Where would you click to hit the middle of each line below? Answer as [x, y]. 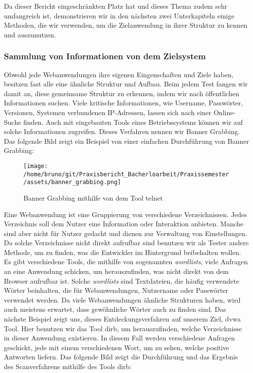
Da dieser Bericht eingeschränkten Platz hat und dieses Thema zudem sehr [116, 6]
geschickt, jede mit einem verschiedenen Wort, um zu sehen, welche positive [117, 347]
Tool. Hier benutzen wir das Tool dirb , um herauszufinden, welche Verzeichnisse [123, 328]
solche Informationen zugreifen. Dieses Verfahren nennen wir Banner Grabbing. [122, 131]
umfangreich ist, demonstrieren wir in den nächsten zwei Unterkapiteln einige [119, 15]
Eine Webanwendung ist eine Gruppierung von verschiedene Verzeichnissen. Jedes [126, 214]
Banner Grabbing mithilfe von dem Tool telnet [93, 197]
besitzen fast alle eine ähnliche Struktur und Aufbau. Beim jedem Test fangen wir [126, 84]
